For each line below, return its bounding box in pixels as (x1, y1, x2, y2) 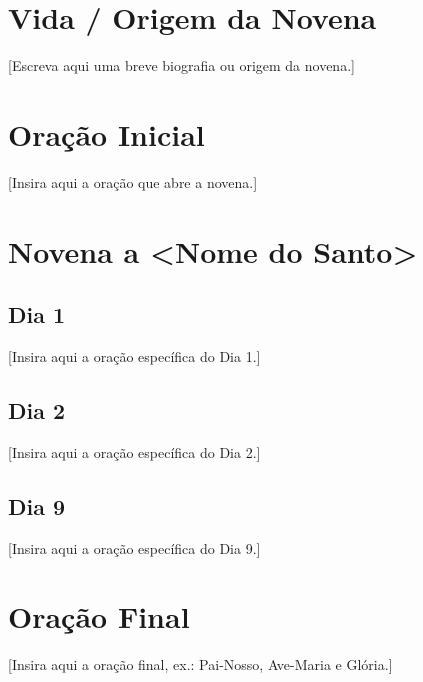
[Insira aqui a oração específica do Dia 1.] (8, 346, 261, 367)
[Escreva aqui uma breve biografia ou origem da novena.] (8, 55, 355, 76)
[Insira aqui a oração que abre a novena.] (8, 171, 258, 192)
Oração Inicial (8, 113, 205, 154)
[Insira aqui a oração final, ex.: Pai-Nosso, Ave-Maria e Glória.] (8, 654, 393, 675)
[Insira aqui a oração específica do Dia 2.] (8, 441, 261, 462)
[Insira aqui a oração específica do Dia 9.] (8, 537, 261, 558)
